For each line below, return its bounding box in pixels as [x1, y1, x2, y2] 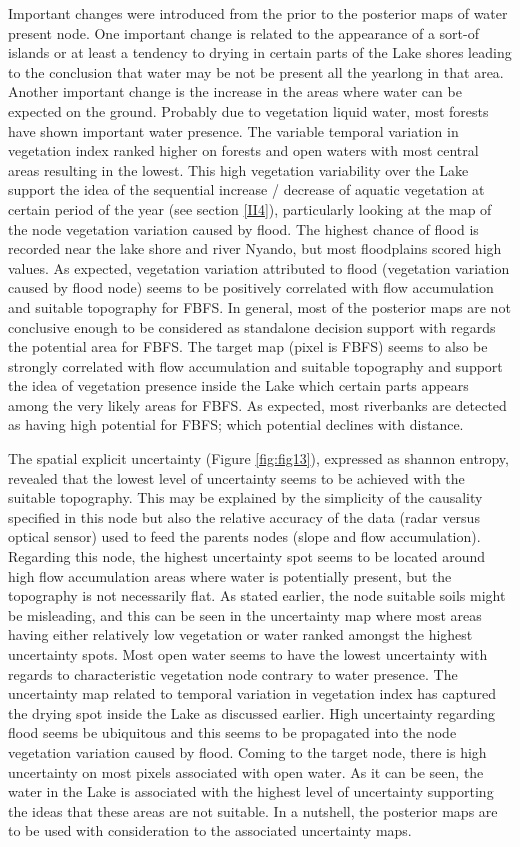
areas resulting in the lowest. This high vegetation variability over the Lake [8, 159, 469, 180]
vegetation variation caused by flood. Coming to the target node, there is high [8, 741, 487, 762]
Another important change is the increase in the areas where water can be [8, 81, 462, 102]
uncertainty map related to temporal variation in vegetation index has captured [8, 683, 496, 704]
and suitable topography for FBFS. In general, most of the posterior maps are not [8, 296, 511, 317]
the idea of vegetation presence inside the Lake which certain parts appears [8, 375, 469, 396]
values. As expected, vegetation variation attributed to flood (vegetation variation [8, 257, 510, 278]
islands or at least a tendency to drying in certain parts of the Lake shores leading [8, 42, 512, 63]
